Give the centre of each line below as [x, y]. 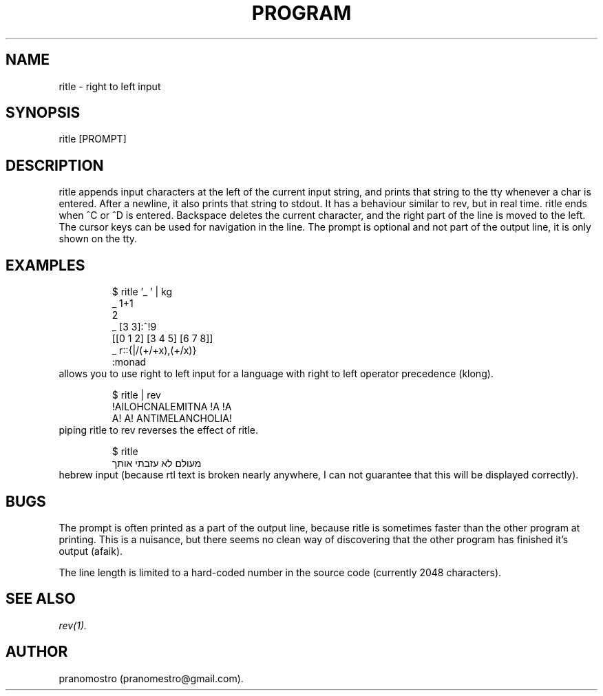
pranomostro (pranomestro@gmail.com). [151, 678]
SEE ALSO [41, 599]
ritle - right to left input [110, 86]
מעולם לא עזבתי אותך [157, 463]
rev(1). [73, 625]
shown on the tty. [98, 239]
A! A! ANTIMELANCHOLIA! [172, 419]
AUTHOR [37, 652]
